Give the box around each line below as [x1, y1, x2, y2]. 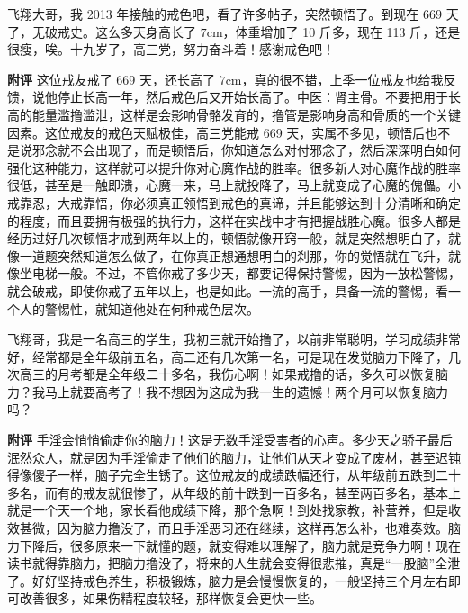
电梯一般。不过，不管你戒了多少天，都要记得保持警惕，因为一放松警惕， [31, 264, 461, 283]
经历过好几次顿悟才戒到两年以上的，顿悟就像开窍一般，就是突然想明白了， [7, 229, 448, 248]
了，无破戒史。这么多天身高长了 [7, 22, 196, 41]
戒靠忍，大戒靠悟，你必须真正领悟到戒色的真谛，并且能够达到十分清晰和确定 [7, 193, 461, 212]
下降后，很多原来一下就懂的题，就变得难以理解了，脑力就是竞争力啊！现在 [19, 536, 461, 554]
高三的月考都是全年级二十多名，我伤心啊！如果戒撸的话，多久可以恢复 [19, 365, 436, 383]
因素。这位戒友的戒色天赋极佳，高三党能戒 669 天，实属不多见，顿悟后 [7, 122, 426, 141]
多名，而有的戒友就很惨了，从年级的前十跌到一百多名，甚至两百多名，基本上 [7, 482, 461, 501]
